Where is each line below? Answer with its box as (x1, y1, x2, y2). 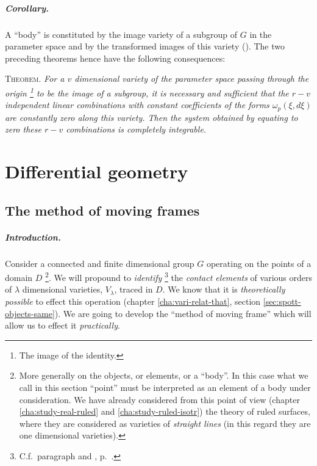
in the (249, 27, 272, 40)
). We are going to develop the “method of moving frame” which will (54, 307, 312, 319)
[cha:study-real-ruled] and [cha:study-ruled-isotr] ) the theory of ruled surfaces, (19, 405, 310, 418)
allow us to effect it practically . (5, 319, 120, 332)
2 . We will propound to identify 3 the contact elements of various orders (45, 269, 313, 283)
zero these (5, 123, 41, 136)
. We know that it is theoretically (162, 283, 285, 296)
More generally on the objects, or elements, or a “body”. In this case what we (19, 369, 308, 382)
